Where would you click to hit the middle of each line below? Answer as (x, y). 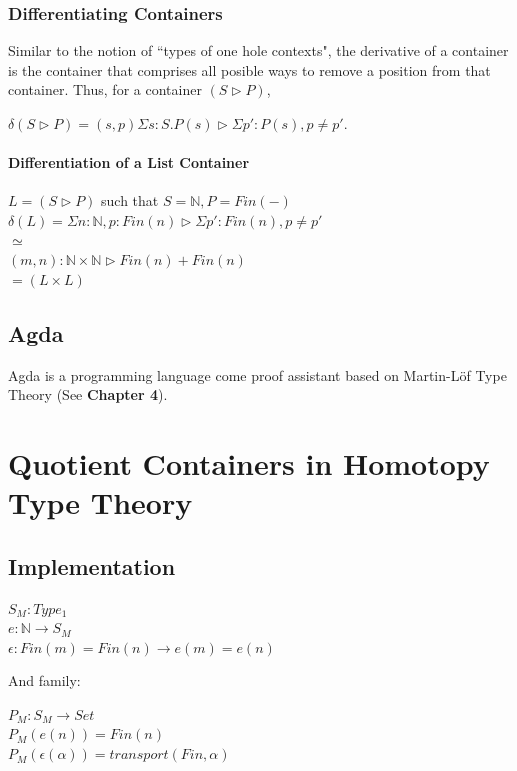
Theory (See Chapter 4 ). (88, 394)
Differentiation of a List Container (129, 162)
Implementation (92, 565)
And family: (44, 680)
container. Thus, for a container (105, 89)
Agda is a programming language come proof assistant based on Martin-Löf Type (257, 374)
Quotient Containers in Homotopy (249, 462)
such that (130, 200)
